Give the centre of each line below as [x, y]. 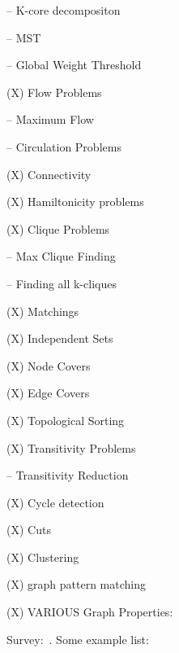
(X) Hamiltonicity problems [75, 202]
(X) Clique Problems [58, 228]
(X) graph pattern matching [76, 584]
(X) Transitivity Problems [71, 447]
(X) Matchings [43, 311]
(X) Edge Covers [48, 393]
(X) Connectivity [49, 174]
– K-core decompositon [64, 10]
